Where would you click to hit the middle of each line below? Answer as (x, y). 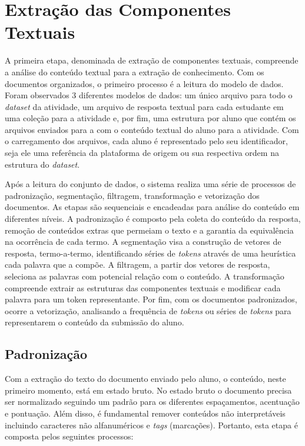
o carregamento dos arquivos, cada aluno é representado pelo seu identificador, (146, 141)
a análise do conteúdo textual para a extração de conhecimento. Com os (135, 71)
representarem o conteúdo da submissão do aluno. (95, 322)
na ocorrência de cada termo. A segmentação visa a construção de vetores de (143, 242)
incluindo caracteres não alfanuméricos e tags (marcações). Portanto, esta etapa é (151, 425)
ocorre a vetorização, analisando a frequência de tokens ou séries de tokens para (148, 310)
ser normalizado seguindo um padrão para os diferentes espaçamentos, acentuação (152, 402)
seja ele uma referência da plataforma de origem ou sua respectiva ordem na (142, 153)
